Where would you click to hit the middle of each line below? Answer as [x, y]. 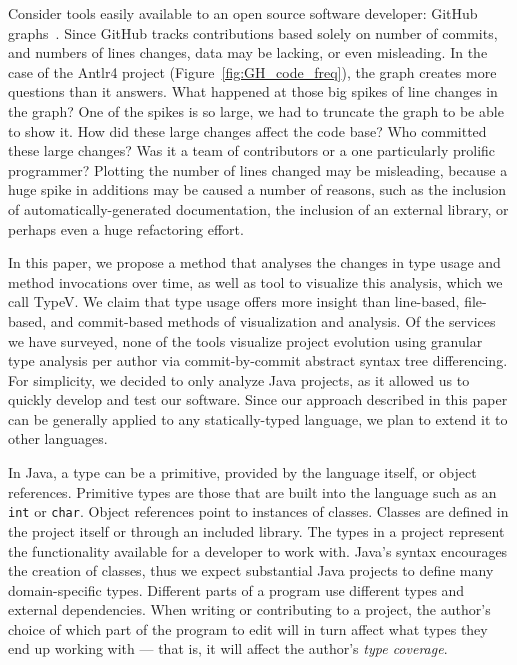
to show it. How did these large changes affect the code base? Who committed [247, 130]
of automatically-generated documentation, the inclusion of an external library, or [258, 208]
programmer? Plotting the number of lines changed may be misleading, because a [258, 169]
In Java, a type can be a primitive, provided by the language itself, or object [242, 472]
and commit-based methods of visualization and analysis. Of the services [273, 320]
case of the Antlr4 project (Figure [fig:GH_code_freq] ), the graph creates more [252, 71]
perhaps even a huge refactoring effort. [126, 228]
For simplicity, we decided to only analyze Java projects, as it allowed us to [239, 379]
